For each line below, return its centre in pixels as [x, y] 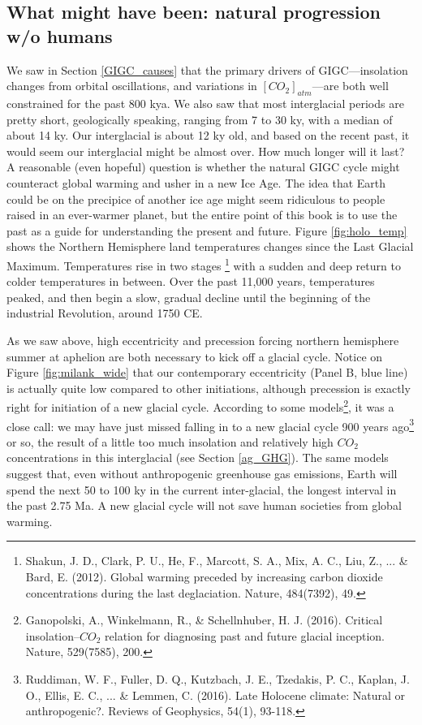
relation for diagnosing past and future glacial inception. [245, 635]
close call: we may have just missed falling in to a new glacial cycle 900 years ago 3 [211, 425]
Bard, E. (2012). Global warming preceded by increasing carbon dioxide [204, 576]
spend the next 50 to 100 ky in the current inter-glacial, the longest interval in [202, 489]
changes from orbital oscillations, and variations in [132, 86]
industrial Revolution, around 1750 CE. [105, 313]
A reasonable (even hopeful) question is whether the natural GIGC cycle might [203, 167]
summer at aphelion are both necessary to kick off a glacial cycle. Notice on [195, 356]
